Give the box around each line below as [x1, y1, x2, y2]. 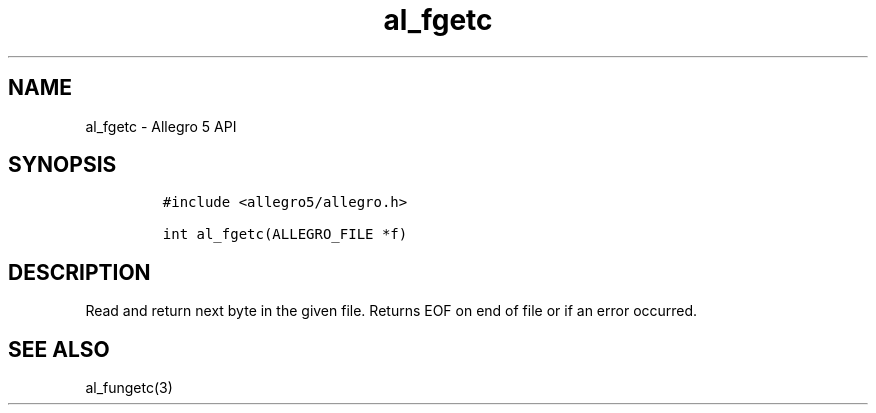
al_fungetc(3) [85, 379, 173, 397]
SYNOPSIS [8, 152, 117, 178]
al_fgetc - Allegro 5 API [85, 117, 237, 135]
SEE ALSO [8, 336, 110, 362]
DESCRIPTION [8, 259, 151, 285]
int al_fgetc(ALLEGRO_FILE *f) [162, 226, 408, 243]
